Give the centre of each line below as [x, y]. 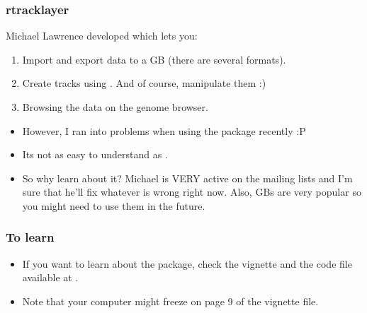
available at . [50, 277]
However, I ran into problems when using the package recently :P [164, 130]
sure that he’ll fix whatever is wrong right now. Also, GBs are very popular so [192, 192]
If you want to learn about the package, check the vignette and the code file [187, 263]
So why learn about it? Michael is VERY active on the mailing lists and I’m [187, 178]
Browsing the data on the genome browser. [115, 107]
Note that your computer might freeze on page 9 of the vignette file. [170, 301]
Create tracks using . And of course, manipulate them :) [144, 83]
